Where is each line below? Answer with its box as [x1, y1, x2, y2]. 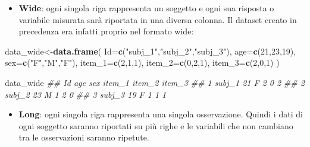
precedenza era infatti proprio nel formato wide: [18, 25, 194, 37]
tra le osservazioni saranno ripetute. [18, 131, 149, 143]
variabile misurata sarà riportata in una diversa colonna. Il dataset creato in [18, 13, 297, 25]
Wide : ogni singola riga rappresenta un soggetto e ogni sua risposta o [18, 2, 274, 14]
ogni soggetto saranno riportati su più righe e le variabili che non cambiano [18, 119, 293, 132]
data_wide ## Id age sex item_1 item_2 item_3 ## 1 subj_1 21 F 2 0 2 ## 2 [5, 76, 305, 88]
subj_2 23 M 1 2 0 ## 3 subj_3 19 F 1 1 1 [5, 88, 167, 100]
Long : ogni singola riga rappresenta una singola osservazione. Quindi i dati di [18, 108, 303, 120]
